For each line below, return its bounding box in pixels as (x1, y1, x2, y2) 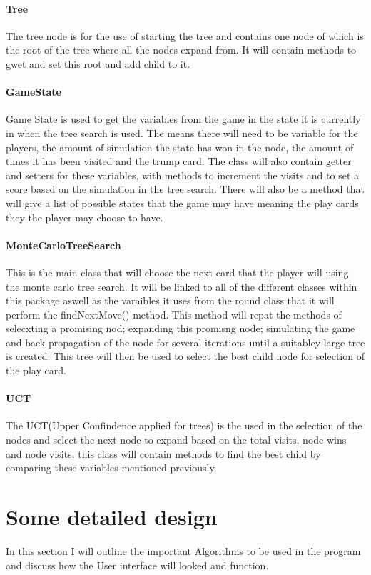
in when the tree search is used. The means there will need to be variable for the (6, 125, 358, 140)
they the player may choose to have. (6, 209, 163, 224)
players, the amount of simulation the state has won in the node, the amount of (6, 139, 354, 154)
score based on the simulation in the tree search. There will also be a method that (6, 181, 365, 196)
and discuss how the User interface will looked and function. (6, 557, 269, 572)
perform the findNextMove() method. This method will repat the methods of (6, 306, 342, 321)
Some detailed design (6, 502, 218, 531)
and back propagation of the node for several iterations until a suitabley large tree (6, 334, 365, 349)
